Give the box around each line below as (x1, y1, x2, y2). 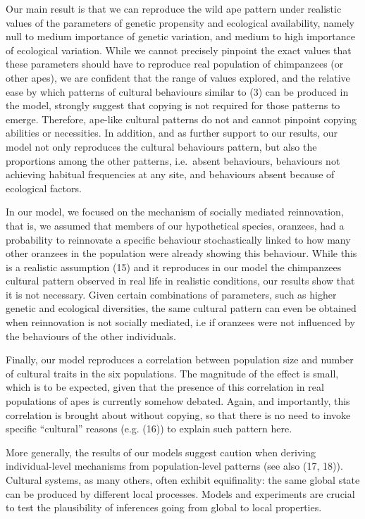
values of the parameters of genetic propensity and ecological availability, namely (6, 15, 355, 30)
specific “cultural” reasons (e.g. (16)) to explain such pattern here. (6, 421, 292, 436)
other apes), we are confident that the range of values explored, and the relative (6, 70, 350, 85)
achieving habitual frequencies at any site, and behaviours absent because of (6, 167, 335, 182)
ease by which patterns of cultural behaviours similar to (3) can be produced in (6, 84, 349, 99)
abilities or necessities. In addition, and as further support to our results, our (6, 125, 338, 140)
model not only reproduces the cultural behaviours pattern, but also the (6, 139, 317, 154)
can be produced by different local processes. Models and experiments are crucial (6, 486, 355, 501)
